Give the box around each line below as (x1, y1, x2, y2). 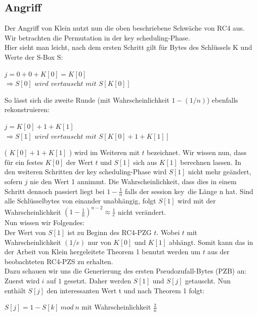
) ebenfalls (207, 94, 238, 105)
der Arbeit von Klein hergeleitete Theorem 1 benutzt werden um (4, 246, 201, 257)
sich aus (133, 157, 157, 167)
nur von (87, 237, 111, 247)
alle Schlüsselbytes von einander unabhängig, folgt (4, 196, 156, 206)
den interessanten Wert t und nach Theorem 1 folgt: (46, 285, 205, 295)
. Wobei (156, 227, 180, 237)
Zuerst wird (4, 276, 40, 285)
